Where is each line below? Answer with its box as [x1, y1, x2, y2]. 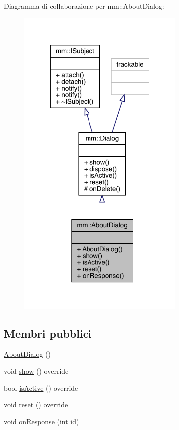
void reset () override [4, 399, 68, 410]
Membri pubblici [4, 325, 92, 341]
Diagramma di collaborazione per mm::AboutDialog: [4, 1, 164, 11]
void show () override [4, 366, 69, 376]
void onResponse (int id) [4, 416, 79, 426]
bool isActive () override [4, 382, 78, 393]
